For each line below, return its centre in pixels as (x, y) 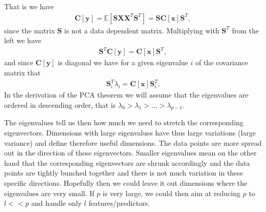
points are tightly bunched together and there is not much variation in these (124, 173)
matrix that (23, 72)
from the (246, 30)
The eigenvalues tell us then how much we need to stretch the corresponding (124, 122)
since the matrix (30, 30)
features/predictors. (119, 203)
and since (19, 62)
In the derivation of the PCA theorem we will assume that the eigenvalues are (126, 95)
